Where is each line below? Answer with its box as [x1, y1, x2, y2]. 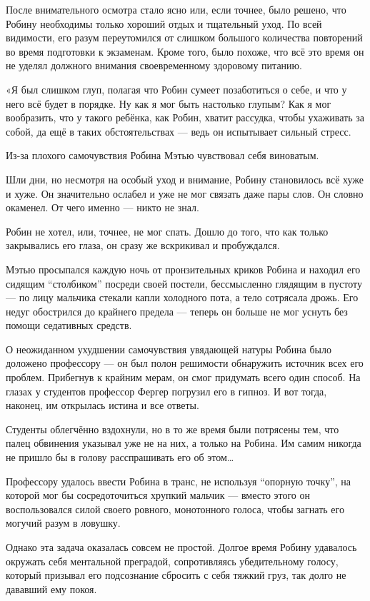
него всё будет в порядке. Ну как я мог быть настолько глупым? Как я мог [6, 96, 331, 111]
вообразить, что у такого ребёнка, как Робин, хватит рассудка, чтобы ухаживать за [6, 110, 364, 125]
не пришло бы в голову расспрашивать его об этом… [6, 450, 234, 465]
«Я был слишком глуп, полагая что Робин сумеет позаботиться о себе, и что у [6, 81, 347, 96]
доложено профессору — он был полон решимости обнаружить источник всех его [6, 355, 364, 370]
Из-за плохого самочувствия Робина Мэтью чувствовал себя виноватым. [6, 148, 319, 163]
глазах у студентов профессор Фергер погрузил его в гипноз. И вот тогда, [6, 383, 327, 398]
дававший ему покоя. [6, 581, 97, 596]
